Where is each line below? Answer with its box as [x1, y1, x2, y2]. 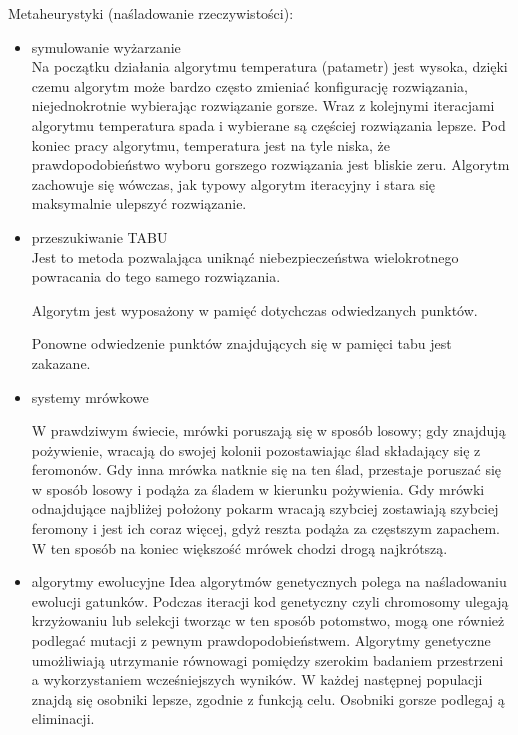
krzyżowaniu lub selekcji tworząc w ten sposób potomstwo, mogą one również [31, 610, 505, 631]
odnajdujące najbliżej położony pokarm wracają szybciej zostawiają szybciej [31, 498, 499, 519]
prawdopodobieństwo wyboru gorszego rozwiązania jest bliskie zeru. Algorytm [31, 154, 510, 175]
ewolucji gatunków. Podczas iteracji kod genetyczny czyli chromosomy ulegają [31, 590, 509, 611]
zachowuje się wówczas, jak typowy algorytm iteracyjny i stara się [31, 173, 436, 194]
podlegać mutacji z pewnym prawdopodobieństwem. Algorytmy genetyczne [31, 630, 491, 651]
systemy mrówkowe [31, 386, 149, 407]
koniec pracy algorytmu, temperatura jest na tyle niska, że [31, 134, 390, 155]
